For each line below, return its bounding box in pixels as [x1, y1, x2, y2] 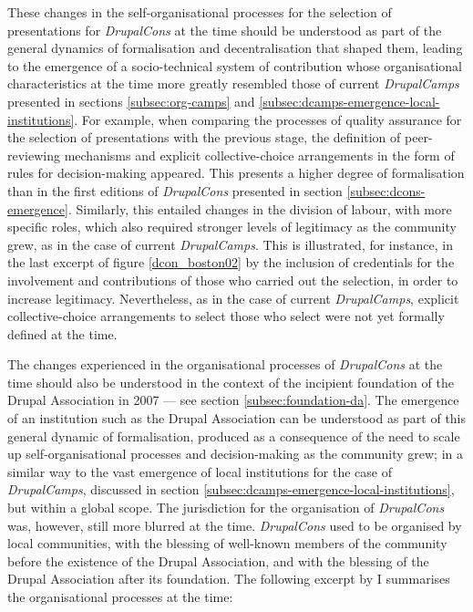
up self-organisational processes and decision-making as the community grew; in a [7, 444, 463, 463]
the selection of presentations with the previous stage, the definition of [7, 128, 401, 147]
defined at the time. [7, 324, 118, 343]
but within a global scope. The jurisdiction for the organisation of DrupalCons [7, 498, 445, 517]
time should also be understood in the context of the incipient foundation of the [7, 372, 454, 391]
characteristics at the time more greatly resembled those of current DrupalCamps [7, 74, 459, 93]
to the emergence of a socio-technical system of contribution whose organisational [7, 56, 463, 75]
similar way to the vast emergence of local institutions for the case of [7, 462, 393, 481]
